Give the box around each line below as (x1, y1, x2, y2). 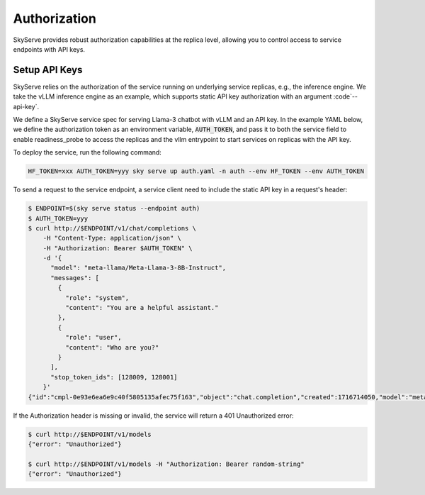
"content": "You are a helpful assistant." (64, 304, 219, 312)
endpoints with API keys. (13, 45, 85, 53)
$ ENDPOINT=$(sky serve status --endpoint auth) (28, 204, 200, 213)
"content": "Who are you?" (64, 343, 159, 351)
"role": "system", (64, 294, 130, 301)
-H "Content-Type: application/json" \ (42, 234, 182, 243)
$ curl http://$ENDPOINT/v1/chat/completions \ (28, 224, 196, 232)
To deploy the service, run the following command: (13, 148, 162, 157)
